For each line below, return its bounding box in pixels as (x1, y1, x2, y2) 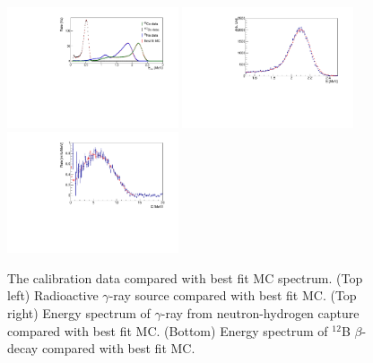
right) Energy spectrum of (7, 304, 151, 323)
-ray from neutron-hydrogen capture (160, 304, 360, 323)
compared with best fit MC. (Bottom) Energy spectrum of (7, 321, 328, 340)
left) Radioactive (7, 286, 99, 305)
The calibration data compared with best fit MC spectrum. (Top (7, 268, 363, 287)
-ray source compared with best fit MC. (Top (108, 286, 357, 305)
